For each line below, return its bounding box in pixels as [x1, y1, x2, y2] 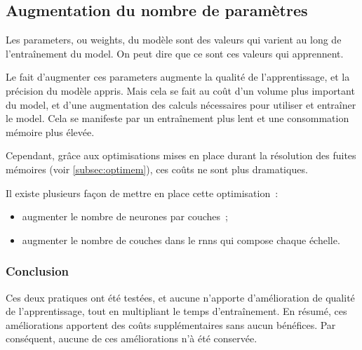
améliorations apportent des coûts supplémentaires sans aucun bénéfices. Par [6, 317, 336, 332]
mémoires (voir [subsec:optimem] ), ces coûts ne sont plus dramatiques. [6, 161, 308, 176]
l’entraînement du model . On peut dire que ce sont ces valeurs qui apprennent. [6, 46, 344, 60]
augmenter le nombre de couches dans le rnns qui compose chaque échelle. [22, 232, 340, 247]
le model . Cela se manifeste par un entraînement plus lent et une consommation [6, 111, 349, 126]
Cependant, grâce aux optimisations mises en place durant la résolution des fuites [6, 148, 356, 163]
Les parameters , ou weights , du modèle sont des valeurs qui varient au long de [6, 32, 342, 47]
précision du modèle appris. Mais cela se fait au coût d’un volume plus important [6, 83, 355, 97]
